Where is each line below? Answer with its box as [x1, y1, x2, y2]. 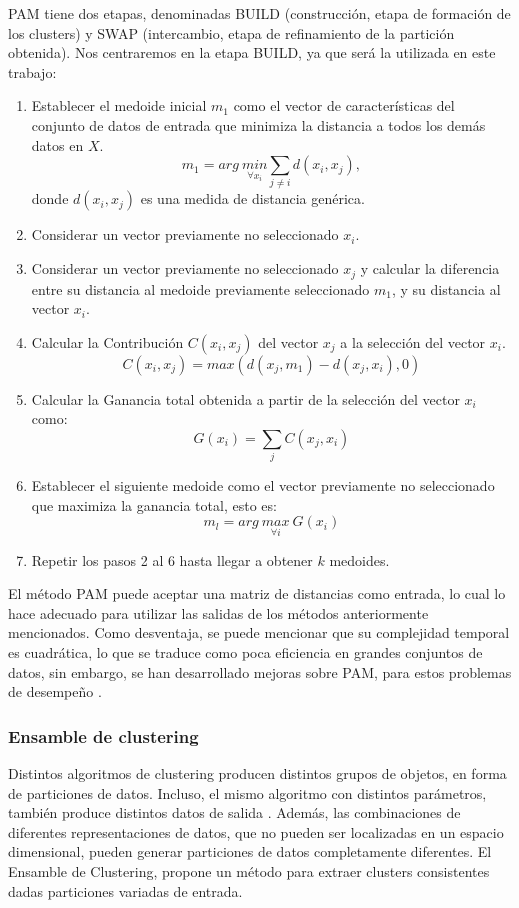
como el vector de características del [233, 95, 455, 116]
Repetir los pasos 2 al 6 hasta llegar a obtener [31, 549, 313, 570]
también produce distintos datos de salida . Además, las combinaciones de [8, 802, 461, 823]
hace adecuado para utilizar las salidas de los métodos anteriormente [8, 602, 429, 623]
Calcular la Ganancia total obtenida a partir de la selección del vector [31, 388, 460, 409]
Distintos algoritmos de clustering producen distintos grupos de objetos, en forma [8, 763, 507, 784]
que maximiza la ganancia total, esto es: [31, 494, 277, 515]
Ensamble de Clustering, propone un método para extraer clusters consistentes [8, 860, 490, 881]
